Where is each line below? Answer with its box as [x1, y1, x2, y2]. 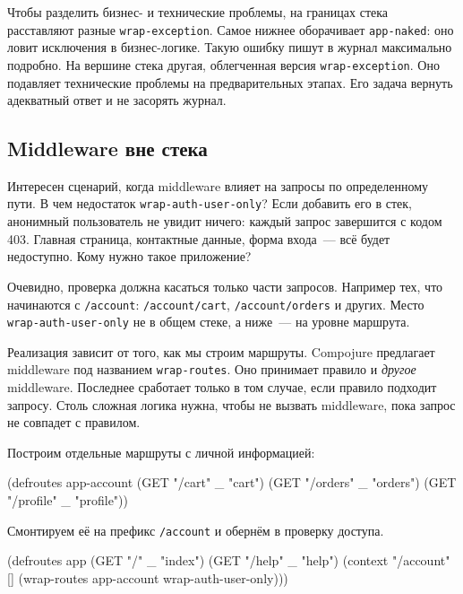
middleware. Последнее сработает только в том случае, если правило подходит [7, 378, 437, 397]
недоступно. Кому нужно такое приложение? [7, 247, 252, 266]
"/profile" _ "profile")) [7, 491, 128, 510]
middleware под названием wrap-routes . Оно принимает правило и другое [7, 360, 416, 379]
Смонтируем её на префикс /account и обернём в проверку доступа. [7, 520, 384, 539]
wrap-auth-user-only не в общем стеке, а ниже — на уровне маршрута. [7, 312, 410, 331]
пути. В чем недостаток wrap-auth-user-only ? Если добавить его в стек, [7, 194, 412, 213]
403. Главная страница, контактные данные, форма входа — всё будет [7, 229, 390, 248]
